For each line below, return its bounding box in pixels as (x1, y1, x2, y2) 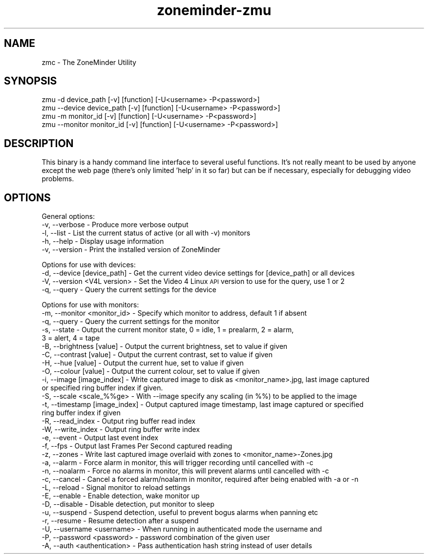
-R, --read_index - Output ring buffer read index (42, 417, 195, 426)
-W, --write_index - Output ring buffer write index (42, 425, 200, 434)
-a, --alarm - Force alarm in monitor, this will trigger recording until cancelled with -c (42, 458, 314, 467)
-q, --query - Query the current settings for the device (42, 285, 216, 294)
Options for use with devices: (42, 260, 136, 269)
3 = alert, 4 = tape (42, 334, 100, 343)
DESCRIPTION (4, 137, 74, 150)
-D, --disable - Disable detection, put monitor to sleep (42, 500, 214, 509)
